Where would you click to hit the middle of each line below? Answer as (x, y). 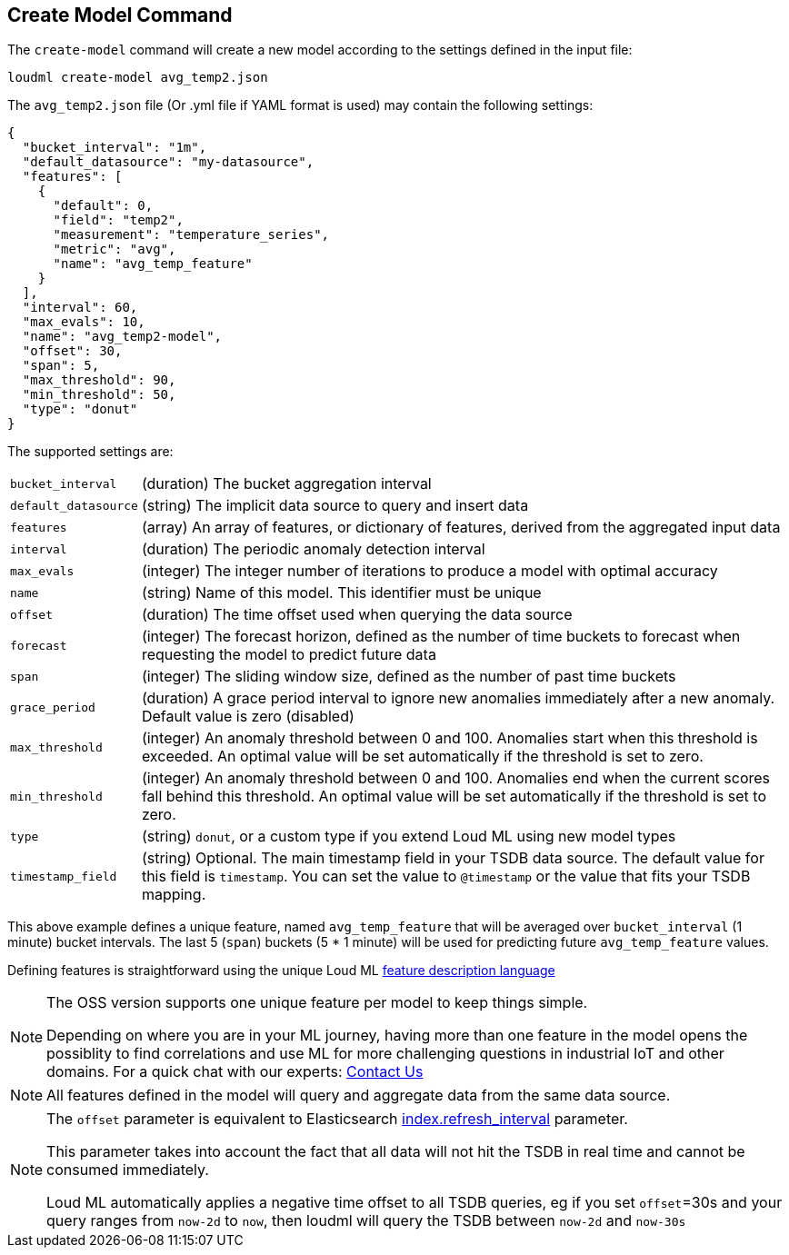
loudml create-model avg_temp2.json (138, 78)
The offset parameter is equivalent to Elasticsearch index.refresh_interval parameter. (337, 1119)
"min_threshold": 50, (99, 395)
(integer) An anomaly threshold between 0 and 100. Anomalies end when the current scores (456, 778)
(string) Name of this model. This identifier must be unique (341, 593)
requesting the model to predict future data (289, 655)
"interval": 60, (80, 308)
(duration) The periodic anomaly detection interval (313, 549)
